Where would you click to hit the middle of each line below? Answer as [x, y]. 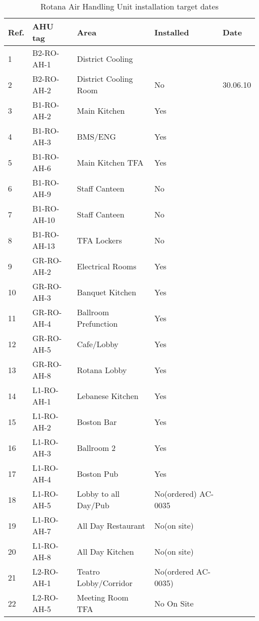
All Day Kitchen [105, 551]
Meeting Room [103, 597]
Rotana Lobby [102, 370]
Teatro [88, 571]
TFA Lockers [99, 240]
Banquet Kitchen [107, 292]
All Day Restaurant [111, 525]
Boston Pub [98, 473]
